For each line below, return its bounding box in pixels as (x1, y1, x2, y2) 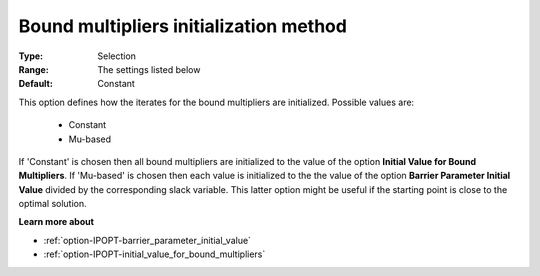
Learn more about (18, 216, 95, 228)
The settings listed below (97, 63, 201, 75)
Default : (18, 78, 54, 90)
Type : (18, 50, 44, 62)
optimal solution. (18, 198, 87, 210)
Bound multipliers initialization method (18, 15, 347, 37)
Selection (97, 50, 137, 62)
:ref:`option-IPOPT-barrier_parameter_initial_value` (43, 234, 252, 246)
